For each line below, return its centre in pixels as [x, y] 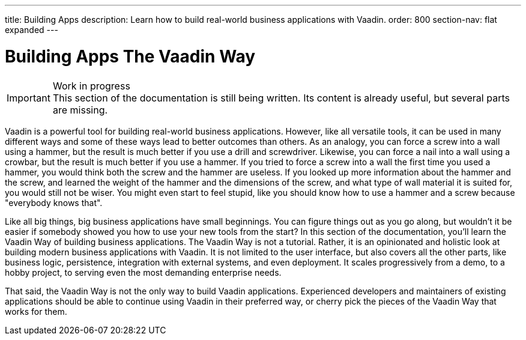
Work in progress [91, 86]
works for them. [36, 311]
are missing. [80, 110]
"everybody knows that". [54, 202]
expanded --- [32, 30]
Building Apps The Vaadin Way [130, 56]
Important [29, 98]
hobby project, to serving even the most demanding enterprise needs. [143, 272]
